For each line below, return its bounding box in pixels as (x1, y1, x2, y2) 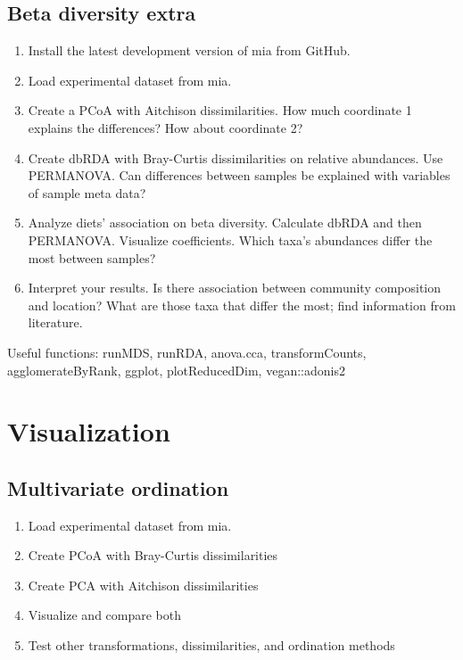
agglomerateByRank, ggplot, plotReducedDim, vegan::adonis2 (7, 360, 345, 379)
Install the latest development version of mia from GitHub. (28, 41, 351, 60)
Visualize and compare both (28, 606, 182, 624)
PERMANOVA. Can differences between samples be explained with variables (28, 166, 451, 185)
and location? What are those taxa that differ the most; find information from (28, 295, 456, 314)
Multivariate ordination (7, 474, 229, 501)
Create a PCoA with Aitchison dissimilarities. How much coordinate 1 (28, 101, 412, 120)
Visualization (7, 413, 170, 450)
